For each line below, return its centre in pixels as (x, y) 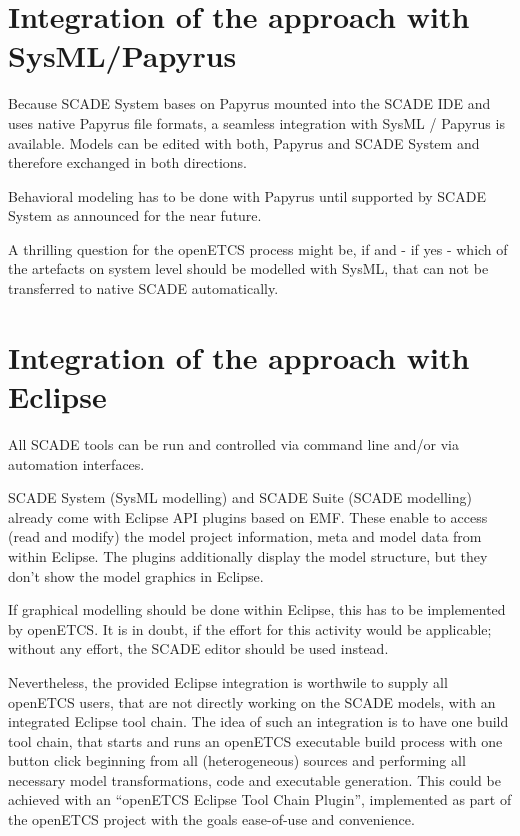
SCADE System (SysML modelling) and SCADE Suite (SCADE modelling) (240, 497)
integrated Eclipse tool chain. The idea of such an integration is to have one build (258, 721)
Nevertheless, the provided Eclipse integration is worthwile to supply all (228, 681)
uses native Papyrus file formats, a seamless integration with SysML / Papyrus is (256, 122)
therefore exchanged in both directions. (127, 162)
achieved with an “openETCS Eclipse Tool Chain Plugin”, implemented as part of (260, 799)
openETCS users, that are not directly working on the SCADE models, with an (252, 701)
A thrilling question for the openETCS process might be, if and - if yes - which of (258, 248)
